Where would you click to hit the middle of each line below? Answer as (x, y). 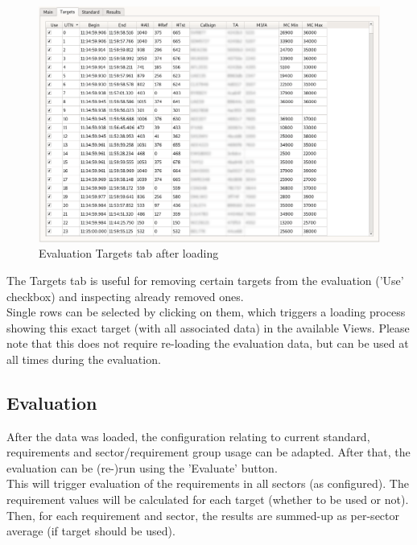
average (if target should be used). (91, 531)
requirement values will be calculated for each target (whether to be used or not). (208, 500)
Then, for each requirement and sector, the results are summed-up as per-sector (203, 515)
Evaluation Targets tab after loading (129, 253)
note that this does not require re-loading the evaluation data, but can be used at (208, 343)
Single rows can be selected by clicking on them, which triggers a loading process (206, 312)
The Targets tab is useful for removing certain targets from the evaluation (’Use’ (205, 280)
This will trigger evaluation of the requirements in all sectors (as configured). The (208, 483)
